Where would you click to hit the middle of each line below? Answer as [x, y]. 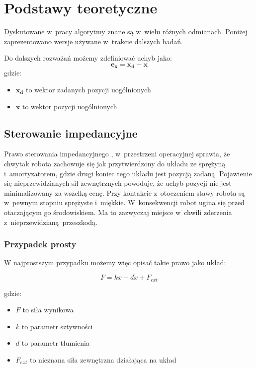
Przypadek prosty [40, 244]
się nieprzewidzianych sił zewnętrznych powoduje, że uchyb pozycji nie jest [118, 183]
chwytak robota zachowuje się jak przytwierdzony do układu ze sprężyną [115, 163]
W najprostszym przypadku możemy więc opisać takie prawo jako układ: [115, 262]
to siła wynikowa [48, 310]
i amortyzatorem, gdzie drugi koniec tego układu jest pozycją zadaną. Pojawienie [128, 173]
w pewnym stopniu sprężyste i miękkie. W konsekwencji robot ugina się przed [124, 202]
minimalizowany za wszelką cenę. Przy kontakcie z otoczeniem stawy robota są [125, 192]
